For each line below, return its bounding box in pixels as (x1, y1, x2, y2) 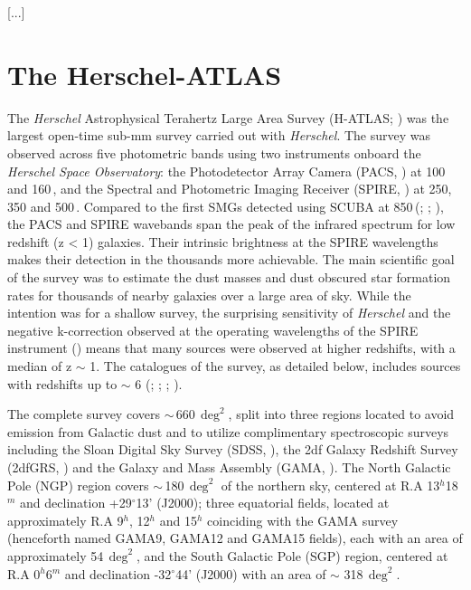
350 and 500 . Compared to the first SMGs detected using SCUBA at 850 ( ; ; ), (7, 196, 444, 215)
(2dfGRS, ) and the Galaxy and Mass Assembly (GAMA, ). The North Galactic (7, 458, 451, 476)
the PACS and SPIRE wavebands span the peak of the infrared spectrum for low (7, 214, 456, 233)
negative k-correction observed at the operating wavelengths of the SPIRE (7, 320, 419, 339)
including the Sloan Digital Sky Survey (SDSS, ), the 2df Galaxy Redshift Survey (7, 440, 458, 459)
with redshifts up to (7, 374, 118, 393)
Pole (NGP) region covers (7, 475, 149, 494)
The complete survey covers (7, 404, 160, 423)
